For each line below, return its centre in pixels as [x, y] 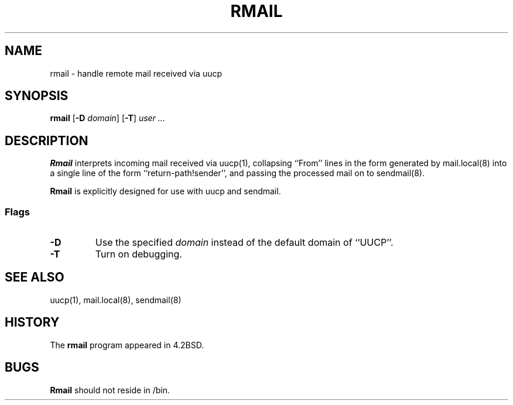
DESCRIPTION [47, 140]
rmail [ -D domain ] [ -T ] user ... [107, 118]
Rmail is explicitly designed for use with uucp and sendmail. [165, 191]
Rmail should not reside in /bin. [110, 390]
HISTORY [32, 322]
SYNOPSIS [37, 96]
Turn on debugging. [138, 254]
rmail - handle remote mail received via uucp [136, 73]
